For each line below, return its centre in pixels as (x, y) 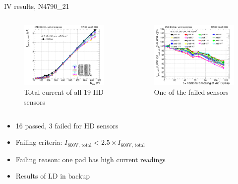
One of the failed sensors (191, 92)
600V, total (133, 145)
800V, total (80, 145)
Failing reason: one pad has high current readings (90, 159)
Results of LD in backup (53, 176)
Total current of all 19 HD (64, 92)
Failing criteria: (39, 142)
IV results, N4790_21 (37, 6)
